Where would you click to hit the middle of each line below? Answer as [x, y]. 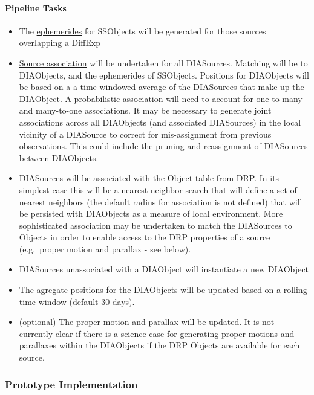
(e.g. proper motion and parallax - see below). [105, 249]
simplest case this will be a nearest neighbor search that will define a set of [158, 189]
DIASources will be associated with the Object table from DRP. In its [149, 178]
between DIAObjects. [59, 157]
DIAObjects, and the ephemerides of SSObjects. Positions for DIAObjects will [164, 75]
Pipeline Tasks [36, 8]
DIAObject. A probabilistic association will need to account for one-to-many [161, 98]
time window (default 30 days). [77, 301]
